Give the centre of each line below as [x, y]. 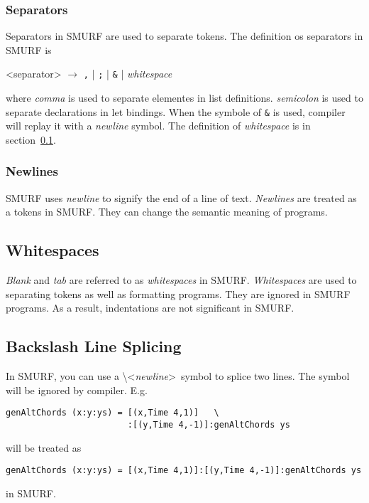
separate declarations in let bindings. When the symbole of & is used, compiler [176, 111]
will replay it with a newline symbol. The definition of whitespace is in [158, 126]
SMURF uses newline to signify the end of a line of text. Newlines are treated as [181, 197]
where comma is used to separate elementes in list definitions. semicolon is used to [184, 98]
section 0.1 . [31, 139]
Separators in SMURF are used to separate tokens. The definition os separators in [184, 36]
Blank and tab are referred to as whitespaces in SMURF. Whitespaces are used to [181, 280]
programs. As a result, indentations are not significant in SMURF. [150, 308]
